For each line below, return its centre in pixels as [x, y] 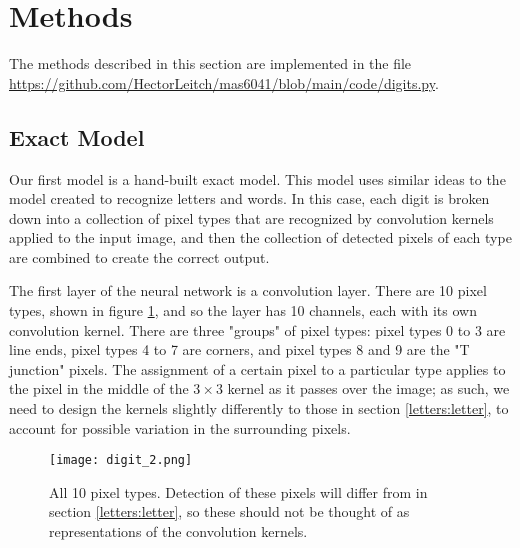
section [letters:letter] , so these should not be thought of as [229, 511]
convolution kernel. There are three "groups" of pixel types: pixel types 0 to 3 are [257, 329]
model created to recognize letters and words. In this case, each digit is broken [249, 198]
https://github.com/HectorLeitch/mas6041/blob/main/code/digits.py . [224, 82]
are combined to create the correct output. [139, 256]
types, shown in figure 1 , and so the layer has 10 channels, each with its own [243, 310]
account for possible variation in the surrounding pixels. [180, 427]
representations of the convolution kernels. [178, 531]
